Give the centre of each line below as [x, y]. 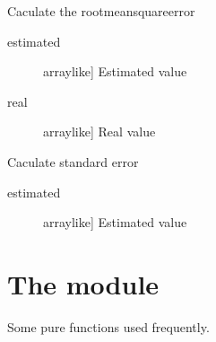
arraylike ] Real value [99, 132]
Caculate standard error [73, 161]
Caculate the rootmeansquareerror [101, 11]
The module [83, 283]
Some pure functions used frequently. [108, 326]
